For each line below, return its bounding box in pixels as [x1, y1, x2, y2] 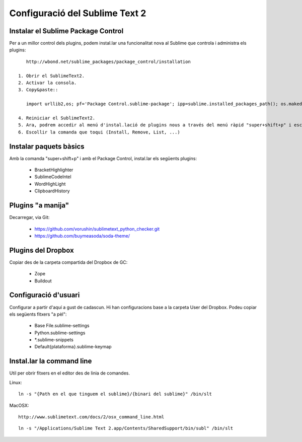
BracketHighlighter [34, 167, 73, 173]
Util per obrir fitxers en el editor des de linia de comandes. [9, 370, 130, 376]
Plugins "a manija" [9, 201, 69, 210]
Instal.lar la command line [9, 357, 92, 365]
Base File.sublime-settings [34, 323, 90, 329]
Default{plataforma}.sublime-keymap [34, 344, 112, 350]
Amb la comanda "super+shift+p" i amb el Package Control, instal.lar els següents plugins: [9, 155, 197, 161]
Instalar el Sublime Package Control [9, 27, 124, 35]
